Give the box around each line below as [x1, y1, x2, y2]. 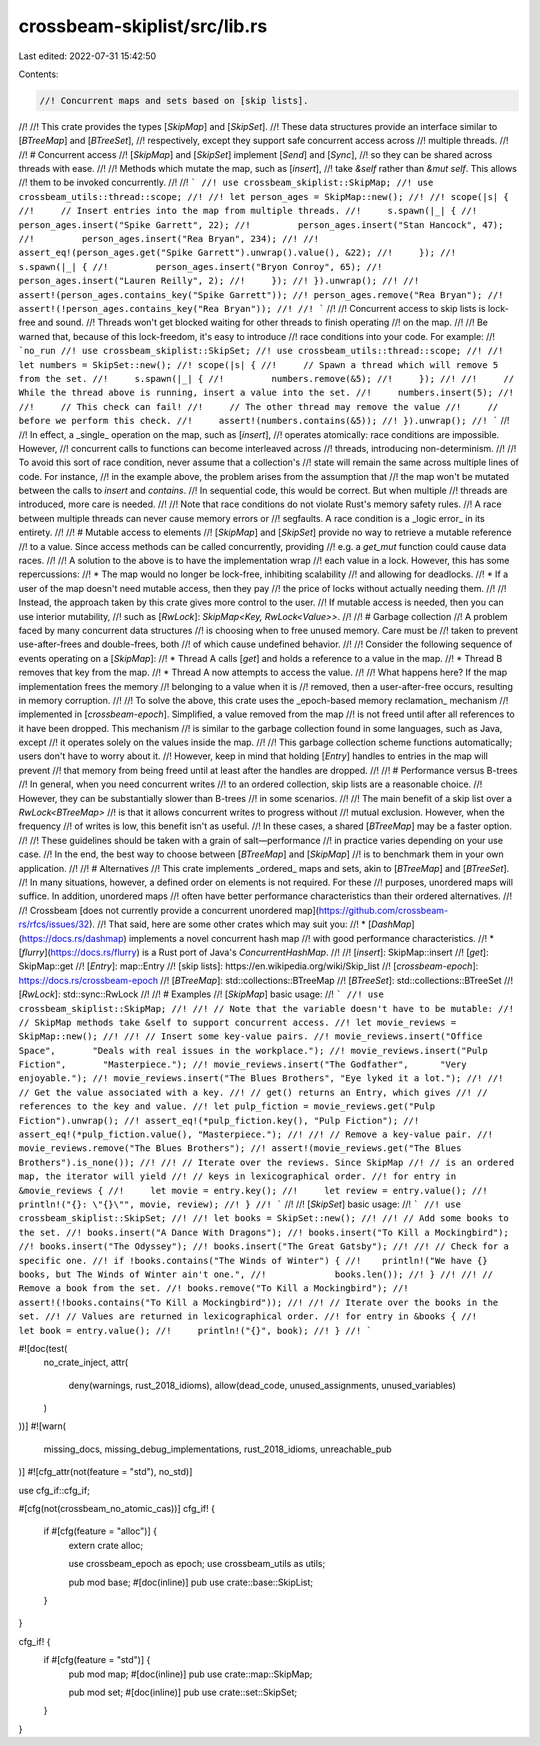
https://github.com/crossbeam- [318, 904, 449, 916]
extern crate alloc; [68, 1539, 144, 1551]
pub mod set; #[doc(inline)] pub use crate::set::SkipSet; [68, 1686, 298, 1698]
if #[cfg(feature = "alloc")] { [43, 1525, 157, 1537]
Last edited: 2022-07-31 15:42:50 [18, 50, 157, 62]
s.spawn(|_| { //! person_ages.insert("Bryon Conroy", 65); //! [18, 261, 383, 272]
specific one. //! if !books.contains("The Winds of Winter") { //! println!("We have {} [18, 1255, 489, 1266]
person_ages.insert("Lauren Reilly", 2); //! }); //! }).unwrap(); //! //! [18, 275, 420, 287]
